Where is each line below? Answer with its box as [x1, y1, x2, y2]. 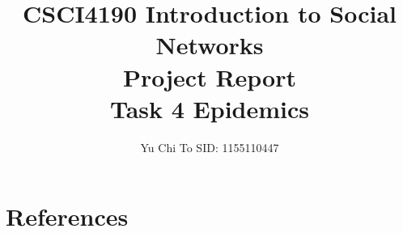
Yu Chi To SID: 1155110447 [140, 138, 279, 155]
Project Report [122, 60, 296, 93]
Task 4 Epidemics [109, 91, 310, 125]
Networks [155, 28, 264, 61]
